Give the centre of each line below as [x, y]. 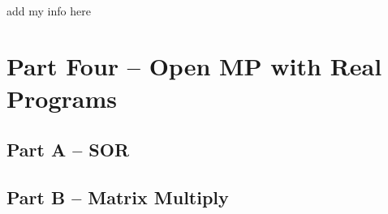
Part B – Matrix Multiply [118, 197]
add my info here [49, 10]
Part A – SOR [68, 150]
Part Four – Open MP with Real [194, 66]
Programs [62, 98]
